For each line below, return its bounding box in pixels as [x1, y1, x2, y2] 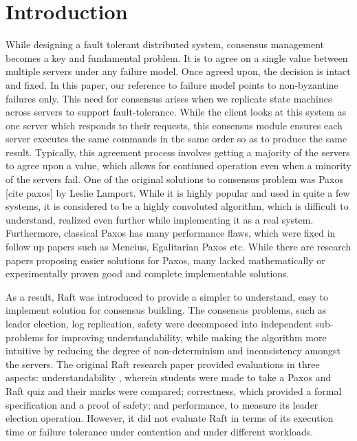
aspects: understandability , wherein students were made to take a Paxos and [6, 370, 332, 385]
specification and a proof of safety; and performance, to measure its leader [6, 397, 318, 411]
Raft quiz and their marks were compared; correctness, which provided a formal [6, 383, 342, 398]
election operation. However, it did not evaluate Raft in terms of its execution [6, 411, 334, 425]
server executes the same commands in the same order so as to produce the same [6, 131, 347, 146]
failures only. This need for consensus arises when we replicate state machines [6, 91, 332, 105]
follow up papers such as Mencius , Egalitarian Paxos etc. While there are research [6, 239, 351, 254]
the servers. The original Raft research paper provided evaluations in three [6, 356, 320, 371]
